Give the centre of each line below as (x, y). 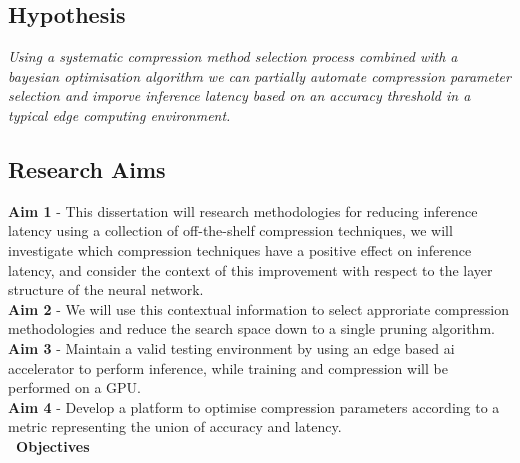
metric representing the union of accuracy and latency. (175, 426)
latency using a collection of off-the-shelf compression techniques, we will (230, 230)
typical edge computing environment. (119, 114)
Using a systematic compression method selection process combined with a (233, 56)
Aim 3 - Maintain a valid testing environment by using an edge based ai (231, 347)
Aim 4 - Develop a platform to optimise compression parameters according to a (254, 406)
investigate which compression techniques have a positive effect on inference (240, 249)
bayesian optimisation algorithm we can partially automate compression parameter (259, 75)
